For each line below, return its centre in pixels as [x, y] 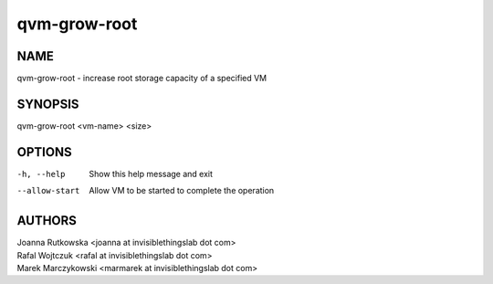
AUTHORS [47, 221]
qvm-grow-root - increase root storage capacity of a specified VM [142, 79]
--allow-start [48, 191]
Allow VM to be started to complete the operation [182, 191]
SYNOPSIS [48, 104]
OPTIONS [44, 152]
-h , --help [41, 174]
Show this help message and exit [151, 174]
